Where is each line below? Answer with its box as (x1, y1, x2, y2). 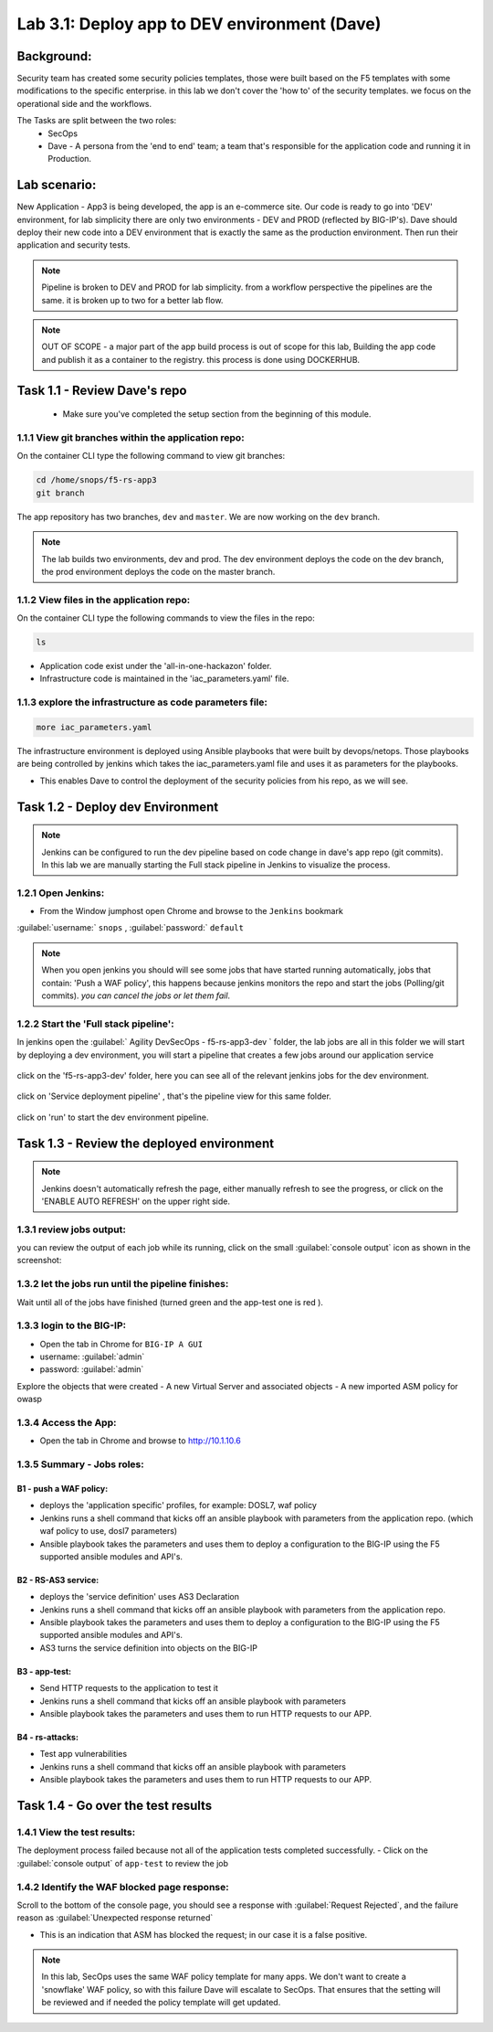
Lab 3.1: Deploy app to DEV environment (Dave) (16, 14, 382, 34)
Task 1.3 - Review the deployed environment (16, 1135, 274, 1151)
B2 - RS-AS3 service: (16, 1574, 100, 1585)
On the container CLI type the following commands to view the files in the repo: (16, 612, 315, 623)
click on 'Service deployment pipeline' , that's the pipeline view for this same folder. (16, 1090, 332, 1101)
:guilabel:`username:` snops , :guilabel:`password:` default (16, 922, 244, 933)
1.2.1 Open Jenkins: (16, 887, 105, 899)
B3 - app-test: (16, 1665, 72, 1676)
